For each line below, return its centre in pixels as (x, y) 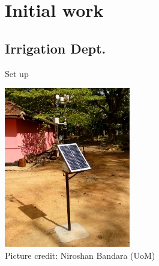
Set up (17, 73)
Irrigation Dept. (55, 48)
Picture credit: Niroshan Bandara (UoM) (80, 255)
